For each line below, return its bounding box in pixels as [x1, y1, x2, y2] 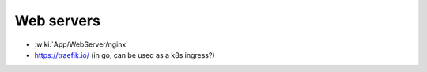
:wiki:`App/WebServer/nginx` [34, 40, 129, 49]
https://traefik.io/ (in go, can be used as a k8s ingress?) [34, 50, 215, 59]
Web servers [14, 12, 100, 29]
